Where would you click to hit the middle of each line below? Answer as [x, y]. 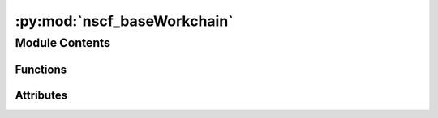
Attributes [41, 95]
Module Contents [63, 43]
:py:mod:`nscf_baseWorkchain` [125, 21]
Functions [41, 69]
